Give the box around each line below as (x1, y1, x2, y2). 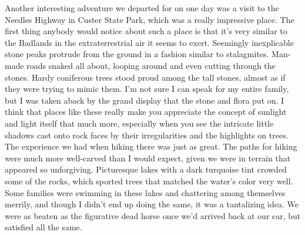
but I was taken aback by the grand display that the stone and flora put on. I (5, 94, 284, 106)
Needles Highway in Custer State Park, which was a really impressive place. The (5, 13, 294, 25)
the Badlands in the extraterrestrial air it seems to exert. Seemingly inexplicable (5, 36, 294, 48)
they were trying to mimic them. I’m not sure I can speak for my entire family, (5, 82, 289, 95)
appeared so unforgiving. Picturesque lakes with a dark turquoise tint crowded (5, 163, 287, 176)
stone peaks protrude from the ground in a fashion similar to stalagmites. (5, 48, 269, 60)
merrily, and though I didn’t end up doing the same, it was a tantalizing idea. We (5, 198, 299, 210)
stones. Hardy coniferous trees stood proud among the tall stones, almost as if (5, 71, 286, 83)
